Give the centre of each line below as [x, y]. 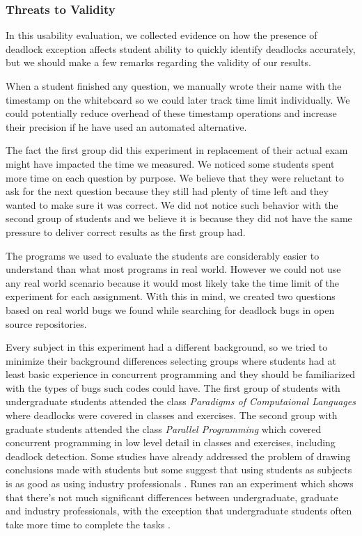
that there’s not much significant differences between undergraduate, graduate [172, 497]
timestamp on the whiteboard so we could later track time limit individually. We [178, 99]
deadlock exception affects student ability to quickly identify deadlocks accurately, [181, 48]
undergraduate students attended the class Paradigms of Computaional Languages [181, 401]
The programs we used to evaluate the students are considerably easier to [163, 255]
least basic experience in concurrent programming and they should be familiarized [181, 374]
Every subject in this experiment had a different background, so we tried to [167, 347]
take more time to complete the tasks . [88, 524]
